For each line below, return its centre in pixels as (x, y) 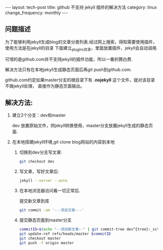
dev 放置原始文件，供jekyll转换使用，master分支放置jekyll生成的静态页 (82, 125)
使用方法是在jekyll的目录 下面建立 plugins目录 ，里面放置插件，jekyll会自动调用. (81, 48)
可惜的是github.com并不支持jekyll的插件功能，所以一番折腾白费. (69, 59)
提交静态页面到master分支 (45, 220)
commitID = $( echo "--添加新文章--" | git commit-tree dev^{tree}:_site (90, 230)
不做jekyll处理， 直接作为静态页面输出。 (45, 86)
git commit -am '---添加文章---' (51, 210)
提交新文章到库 (34, 201)
